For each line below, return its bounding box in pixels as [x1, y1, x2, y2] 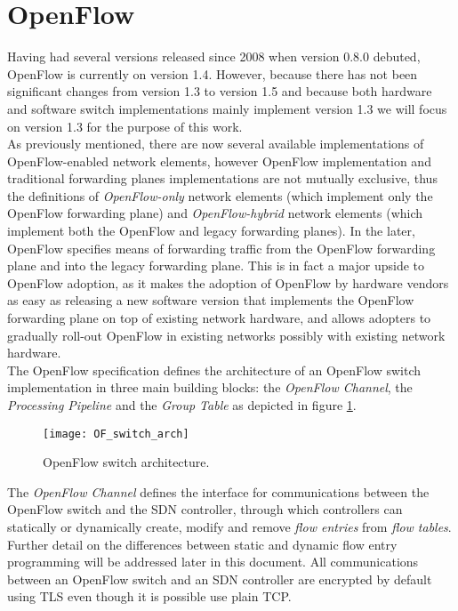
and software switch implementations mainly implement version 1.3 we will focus [7, 99, 447, 117]
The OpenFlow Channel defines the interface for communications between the [7, 482, 430, 501]
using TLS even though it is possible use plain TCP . [7, 587, 292, 606]
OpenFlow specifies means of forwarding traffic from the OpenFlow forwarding [7, 238, 436, 257]
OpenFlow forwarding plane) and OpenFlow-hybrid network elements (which [7, 204, 423, 222]
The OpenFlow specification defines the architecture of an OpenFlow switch [7, 360, 422, 379]
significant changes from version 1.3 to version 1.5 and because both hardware [7, 82, 432, 100]
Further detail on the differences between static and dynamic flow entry [7, 535, 398, 553]
